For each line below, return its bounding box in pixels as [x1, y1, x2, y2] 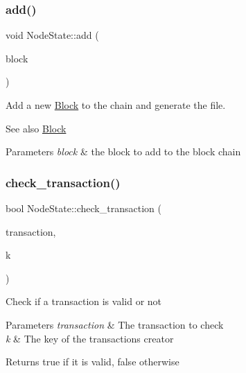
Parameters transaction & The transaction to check [6, 317, 224, 331]
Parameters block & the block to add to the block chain [6, 144, 241, 159]
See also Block [6, 121, 67, 135]
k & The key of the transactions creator [6, 331, 174, 345]
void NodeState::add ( [6, 28, 99, 42]
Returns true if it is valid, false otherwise [6, 354, 179, 369]
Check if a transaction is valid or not [6, 294, 162, 309]
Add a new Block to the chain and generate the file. [6, 98, 226, 112]
